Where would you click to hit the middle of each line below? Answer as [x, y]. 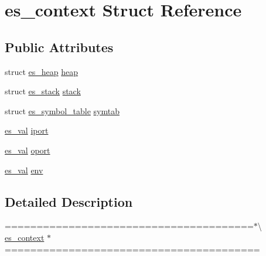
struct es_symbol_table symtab [62, 110]
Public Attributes [59, 47]
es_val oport [28, 150]
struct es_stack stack [43, 91]
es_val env [24, 170]
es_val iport [27, 130]
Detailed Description [69, 201]
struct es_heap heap [42, 71]
